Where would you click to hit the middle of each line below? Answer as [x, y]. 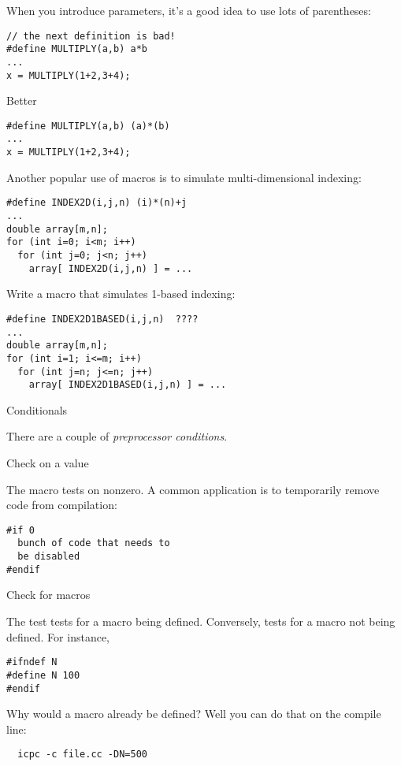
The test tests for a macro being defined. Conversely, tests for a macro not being [201, 621]
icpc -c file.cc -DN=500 [82, 755]
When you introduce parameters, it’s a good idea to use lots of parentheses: [189, 10]
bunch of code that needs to [94, 543]
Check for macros [48, 595]
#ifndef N [32, 662]
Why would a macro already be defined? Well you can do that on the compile [194, 714]
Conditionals [37, 409]
